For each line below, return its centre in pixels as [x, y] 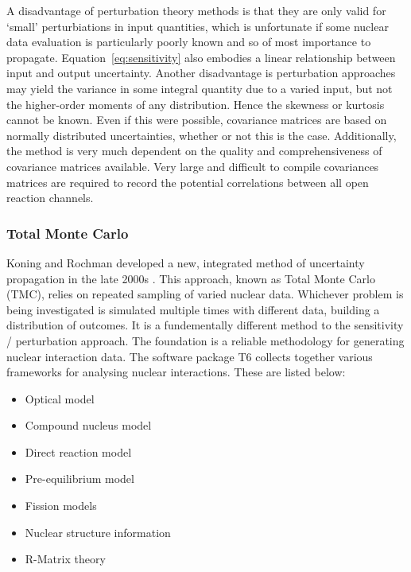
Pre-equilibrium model [79, 479]
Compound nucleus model [88, 425]
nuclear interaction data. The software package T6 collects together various [190, 356]
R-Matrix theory [65, 559]
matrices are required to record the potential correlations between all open [188, 182]
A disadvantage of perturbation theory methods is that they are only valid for [196, 10]
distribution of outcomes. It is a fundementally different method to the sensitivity [205, 325]
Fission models [61, 506]
